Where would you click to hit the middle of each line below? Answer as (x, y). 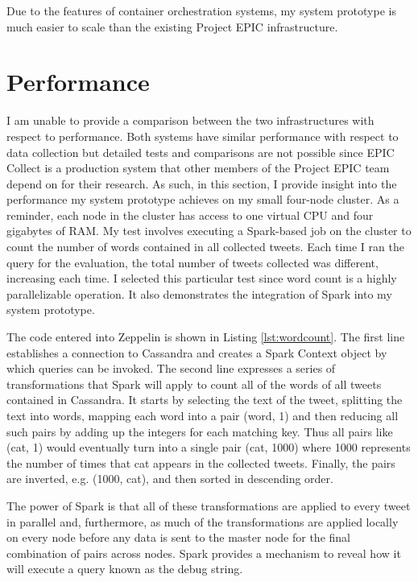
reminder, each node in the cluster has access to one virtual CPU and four (190, 215)
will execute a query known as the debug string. (125, 569)
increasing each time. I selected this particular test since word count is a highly (202, 278)
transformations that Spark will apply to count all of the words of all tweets (194, 384)
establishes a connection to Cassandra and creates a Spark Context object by (197, 352)
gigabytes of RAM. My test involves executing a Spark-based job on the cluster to (209, 231)
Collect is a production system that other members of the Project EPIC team (198, 168)
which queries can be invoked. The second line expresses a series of (171, 368)
